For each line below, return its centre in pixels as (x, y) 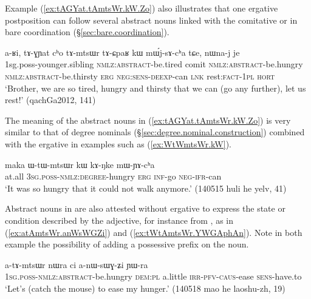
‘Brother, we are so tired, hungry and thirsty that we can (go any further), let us (155, 88)
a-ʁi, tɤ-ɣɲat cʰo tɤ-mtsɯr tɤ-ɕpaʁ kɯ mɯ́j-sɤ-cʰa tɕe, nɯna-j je (122, 52)
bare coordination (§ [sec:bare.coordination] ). (87, 32)
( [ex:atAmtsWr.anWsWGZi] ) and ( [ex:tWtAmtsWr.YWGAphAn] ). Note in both (154, 232)
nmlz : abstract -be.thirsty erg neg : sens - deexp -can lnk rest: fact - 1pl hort (140, 76)
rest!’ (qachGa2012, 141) (50, 100)
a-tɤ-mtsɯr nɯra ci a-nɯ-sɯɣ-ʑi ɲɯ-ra (77, 264)
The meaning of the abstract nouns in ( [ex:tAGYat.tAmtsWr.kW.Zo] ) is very (148, 120)
